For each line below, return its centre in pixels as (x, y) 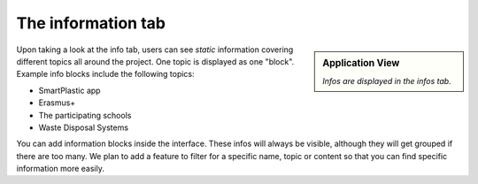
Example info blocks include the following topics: (105, 74)
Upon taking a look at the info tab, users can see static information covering (155, 50)
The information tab (91, 23)
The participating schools (85, 115)
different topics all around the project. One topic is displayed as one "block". (155, 61)
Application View (361, 63)
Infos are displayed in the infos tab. (387, 80)
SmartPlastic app (69, 90)
